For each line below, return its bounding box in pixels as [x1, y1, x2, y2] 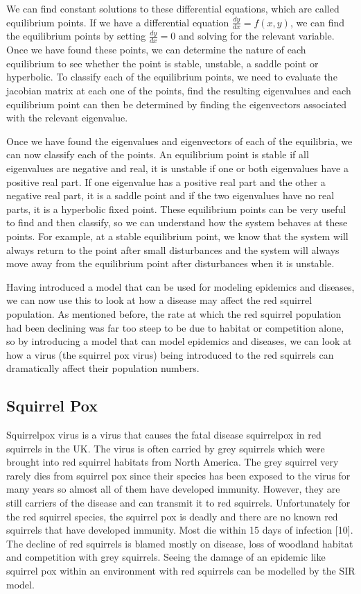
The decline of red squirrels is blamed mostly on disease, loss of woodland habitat [6, 536, 353, 550]
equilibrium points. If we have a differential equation [6, 15, 229, 29]
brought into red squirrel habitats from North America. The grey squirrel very [6, 455, 339, 469]
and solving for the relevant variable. [178, 28, 335, 43]
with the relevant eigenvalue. [6, 110, 128, 125]
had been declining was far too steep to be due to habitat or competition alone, [6, 320, 344, 334]
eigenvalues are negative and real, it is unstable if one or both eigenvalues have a [6, 161, 349, 175]
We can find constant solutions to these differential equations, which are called [6, 1, 340, 15]
